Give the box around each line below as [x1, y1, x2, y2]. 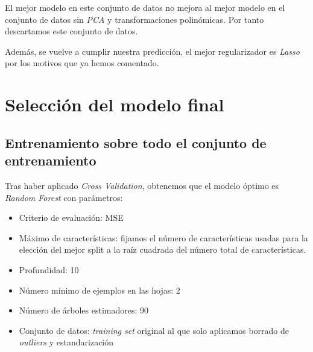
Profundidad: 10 [19, 263, 79, 276]
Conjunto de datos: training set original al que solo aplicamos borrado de [19, 324, 289, 336]
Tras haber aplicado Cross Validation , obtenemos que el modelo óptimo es [5, 179, 279, 191]
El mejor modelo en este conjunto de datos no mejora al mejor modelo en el [5, 1, 285, 13]
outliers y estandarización [19, 336, 114, 348]
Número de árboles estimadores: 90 [19, 304, 149, 316]
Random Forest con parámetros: [5, 191, 123, 203]
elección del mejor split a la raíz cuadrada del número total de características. [19, 243, 306, 256]
